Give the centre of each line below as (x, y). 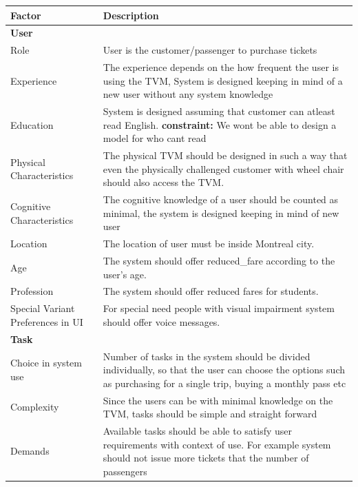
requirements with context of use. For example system (217, 444)
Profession (32, 291)
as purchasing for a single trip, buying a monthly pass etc (224, 383)
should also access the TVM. (164, 182)
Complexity (35, 407)
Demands (30, 451)
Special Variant (43, 308)
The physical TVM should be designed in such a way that (225, 155)
